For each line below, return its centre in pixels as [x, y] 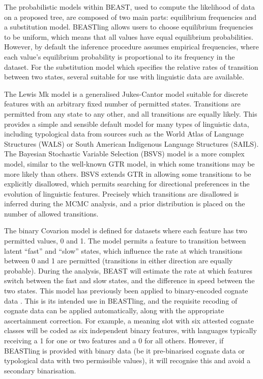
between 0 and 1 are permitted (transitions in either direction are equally [119, 261]
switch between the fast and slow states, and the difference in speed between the [129, 280]
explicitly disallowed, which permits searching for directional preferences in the [127, 184]
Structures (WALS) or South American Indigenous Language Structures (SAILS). [131, 143]
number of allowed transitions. [51, 213]
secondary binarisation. [40, 370]
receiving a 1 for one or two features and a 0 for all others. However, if [114, 340]
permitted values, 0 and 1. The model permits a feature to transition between [125, 241]
